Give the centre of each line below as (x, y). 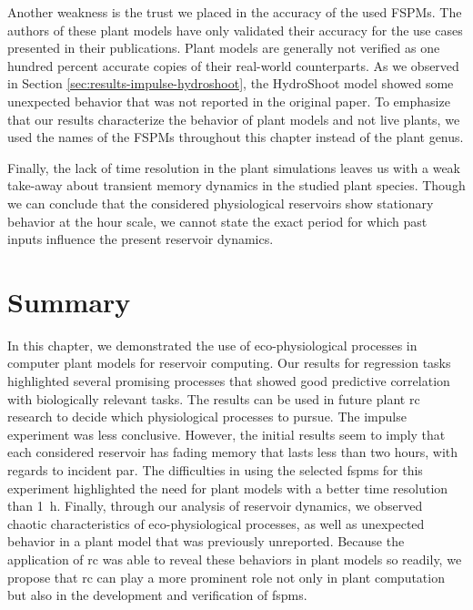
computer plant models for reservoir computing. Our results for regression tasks (229, 363)
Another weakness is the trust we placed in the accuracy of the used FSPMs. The (235, 12)
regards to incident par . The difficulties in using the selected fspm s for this (215, 470)
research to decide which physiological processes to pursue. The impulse (207, 417)
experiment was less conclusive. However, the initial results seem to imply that (226, 434)
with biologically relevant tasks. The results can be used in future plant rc (214, 398)
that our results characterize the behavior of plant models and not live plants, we (234, 119)
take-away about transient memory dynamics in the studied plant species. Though (236, 185)
